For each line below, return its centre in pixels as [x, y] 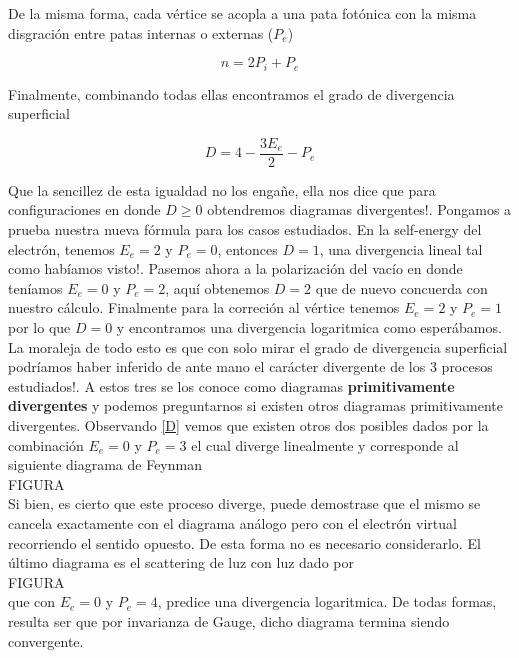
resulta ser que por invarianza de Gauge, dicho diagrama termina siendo [229, 620]
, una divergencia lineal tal [401, 248]
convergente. [46, 640]
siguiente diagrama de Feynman [105, 464]
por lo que [39, 327]
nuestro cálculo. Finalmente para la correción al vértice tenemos [204, 307]
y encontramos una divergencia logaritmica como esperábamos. [309, 327]
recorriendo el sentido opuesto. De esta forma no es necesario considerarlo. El [244, 542]
